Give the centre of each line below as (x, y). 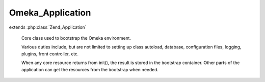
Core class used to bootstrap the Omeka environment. (76, 38)
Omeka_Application (50, 13)
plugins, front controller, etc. (50, 54)
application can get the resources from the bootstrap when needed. (90, 69)
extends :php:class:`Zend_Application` (48, 27)
